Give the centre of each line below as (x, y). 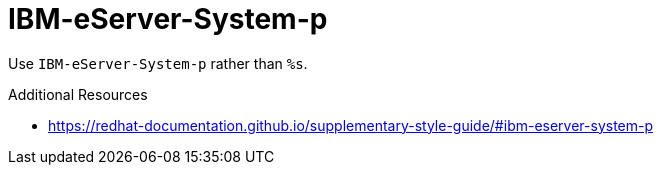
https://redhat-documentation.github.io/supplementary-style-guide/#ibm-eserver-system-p (351, 125)
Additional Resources (78, 94)
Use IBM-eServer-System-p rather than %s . (158, 63)
